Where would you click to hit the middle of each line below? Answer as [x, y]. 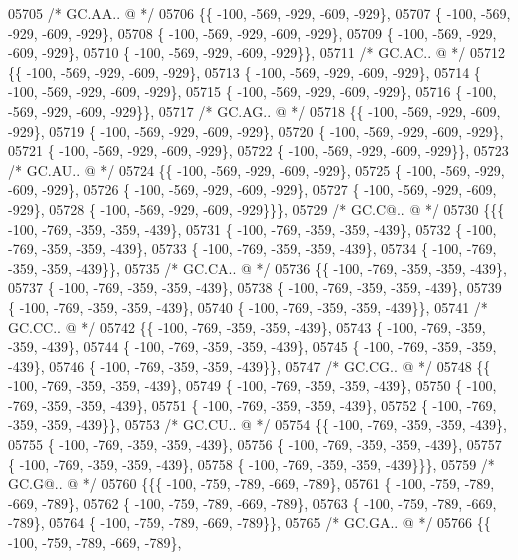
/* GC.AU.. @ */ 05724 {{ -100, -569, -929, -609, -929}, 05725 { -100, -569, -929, [256, 169]
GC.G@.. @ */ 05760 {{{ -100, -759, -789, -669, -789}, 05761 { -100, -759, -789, [251, 483]
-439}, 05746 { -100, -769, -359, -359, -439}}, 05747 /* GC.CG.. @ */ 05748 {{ [249, 365]
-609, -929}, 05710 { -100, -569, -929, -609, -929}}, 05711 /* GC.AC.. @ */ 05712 [257, 52]
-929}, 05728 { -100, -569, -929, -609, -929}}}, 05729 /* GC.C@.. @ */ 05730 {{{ [256, 208]
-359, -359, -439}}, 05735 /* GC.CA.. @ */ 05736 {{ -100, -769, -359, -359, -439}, [257, 267]
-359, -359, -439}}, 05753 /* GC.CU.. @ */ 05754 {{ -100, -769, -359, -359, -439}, [257, 424]
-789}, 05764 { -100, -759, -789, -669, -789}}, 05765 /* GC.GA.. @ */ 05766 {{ [249, 522]
